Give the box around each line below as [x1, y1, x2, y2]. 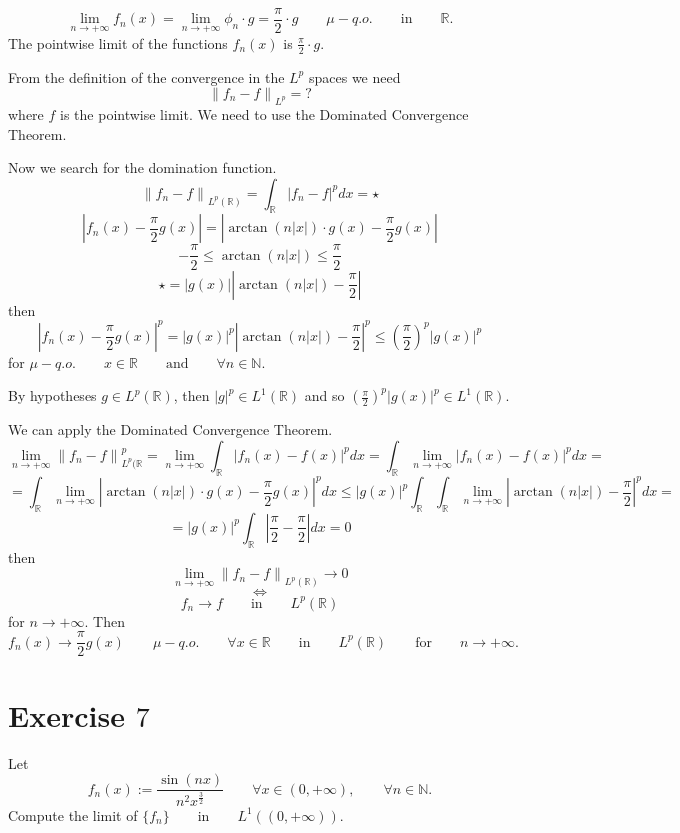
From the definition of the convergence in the [8, 66, 285, 87]
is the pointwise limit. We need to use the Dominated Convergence [60, 103, 469, 124]
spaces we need [308, 66, 401, 87]
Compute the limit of [8, 804, 138, 825]
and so [304, 385, 345, 406]
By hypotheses [8, 385, 97, 406]
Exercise [8, 694, 125, 735]
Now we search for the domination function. [8, 157, 277, 178]
